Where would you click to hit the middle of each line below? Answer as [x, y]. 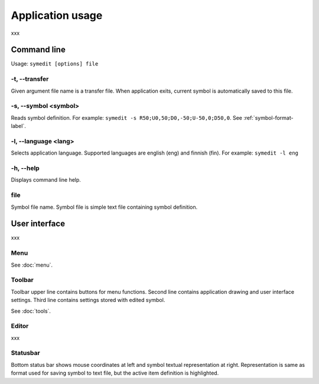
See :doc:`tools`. [31, 311]
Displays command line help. [46, 180]
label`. [18, 126]
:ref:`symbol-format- [268, 117]
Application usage [57, 15]
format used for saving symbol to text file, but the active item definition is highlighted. [115, 373]
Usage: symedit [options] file [55, 64]
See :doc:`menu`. [32, 265]
